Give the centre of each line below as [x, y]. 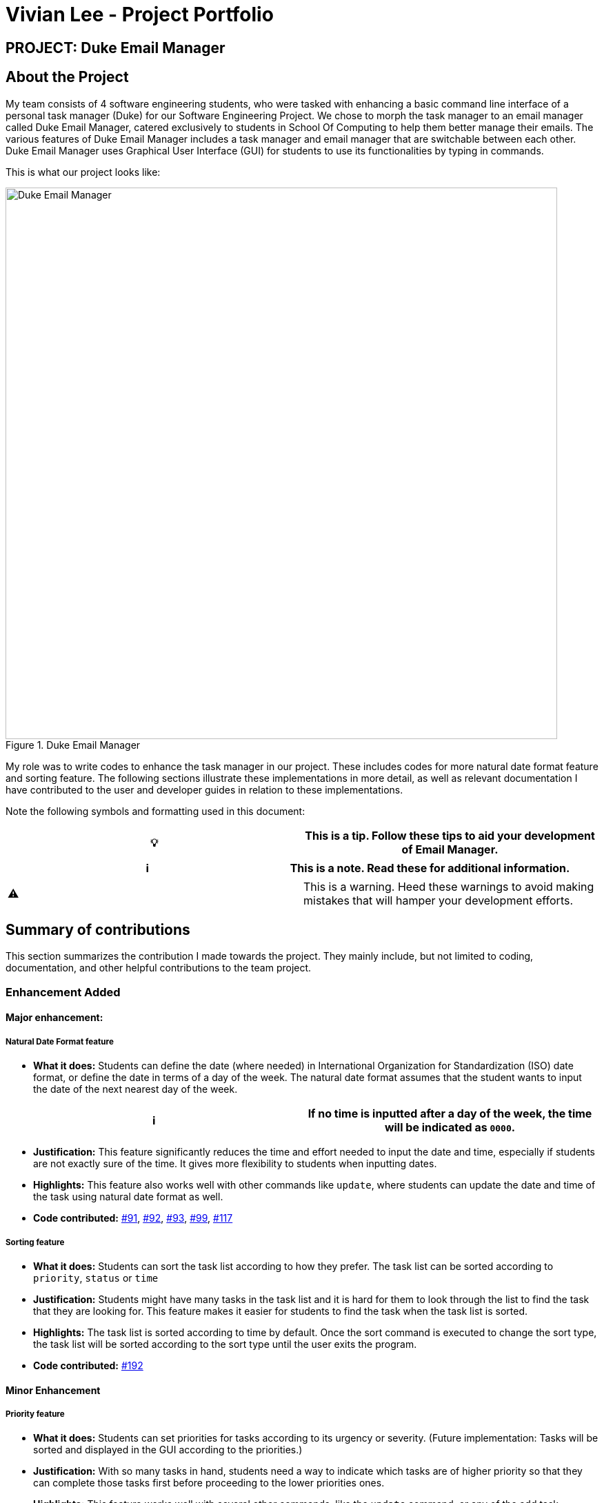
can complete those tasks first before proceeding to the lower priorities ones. [209, 1483]
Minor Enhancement [53, 1390]
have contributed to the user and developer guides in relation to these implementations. [204, 789]
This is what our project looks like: [83, 172]
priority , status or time [96, 1278]
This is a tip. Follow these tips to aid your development [450, 835]
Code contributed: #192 [88, 1365]
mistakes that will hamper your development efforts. [439, 900]
